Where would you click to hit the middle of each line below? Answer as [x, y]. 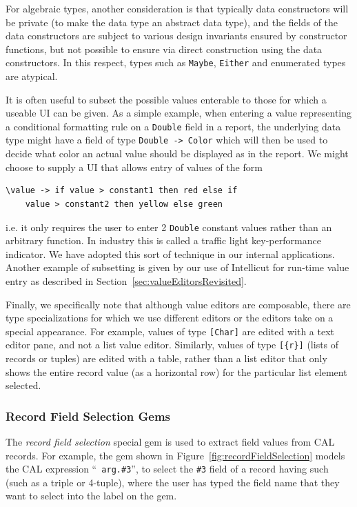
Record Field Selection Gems [88, 416]
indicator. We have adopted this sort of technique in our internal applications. [170, 254]
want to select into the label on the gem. [91, 496]
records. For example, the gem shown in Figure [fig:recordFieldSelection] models [175, 455]
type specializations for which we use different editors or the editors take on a [170, 318]
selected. [23, 385]
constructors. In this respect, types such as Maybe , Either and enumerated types [176, 62]
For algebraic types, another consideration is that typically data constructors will [177, 8]
